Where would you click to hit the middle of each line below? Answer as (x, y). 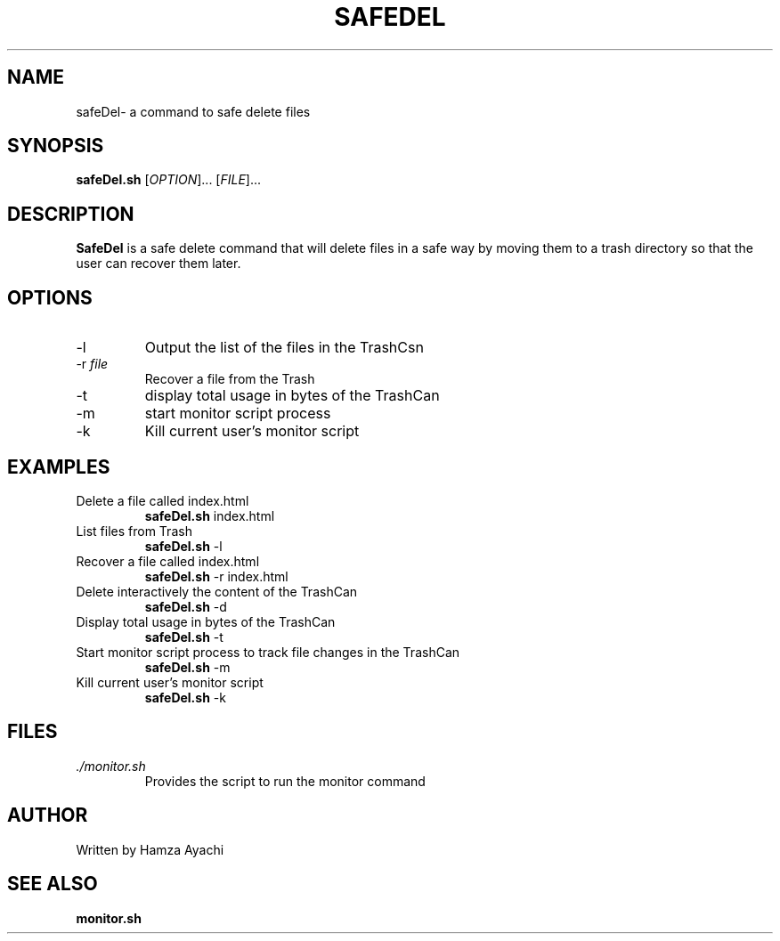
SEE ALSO (53, 884)
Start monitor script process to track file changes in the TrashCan (268, 652)
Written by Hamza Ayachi (150, 849)
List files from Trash (134, 531)
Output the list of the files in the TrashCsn (284, 348)
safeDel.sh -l (183, 546)
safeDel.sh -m (187, 667)
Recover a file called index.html (168, 561)
